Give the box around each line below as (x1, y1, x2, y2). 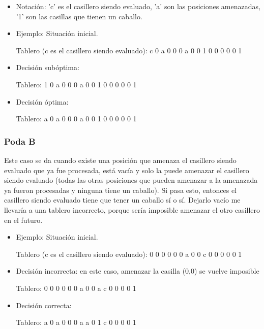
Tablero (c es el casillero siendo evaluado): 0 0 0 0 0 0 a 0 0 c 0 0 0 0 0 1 (16, 248, 242, 259)
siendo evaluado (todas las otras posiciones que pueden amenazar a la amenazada (4, 175, 258, 185)
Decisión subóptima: (16, 62, 79, 73)
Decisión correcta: (16, 300, 72, 310)
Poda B (4, 135, 36, 147)
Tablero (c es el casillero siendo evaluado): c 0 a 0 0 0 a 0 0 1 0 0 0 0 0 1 (16, 45, 242, 55)
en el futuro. (4, 214, 43, 225)
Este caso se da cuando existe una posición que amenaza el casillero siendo (4, 154, 237, 165)
